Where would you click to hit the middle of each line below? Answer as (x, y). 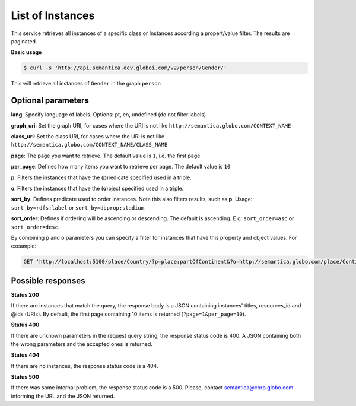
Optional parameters (50, 101)
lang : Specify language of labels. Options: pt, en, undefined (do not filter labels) (109, 115)
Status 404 (25, 355)
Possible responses (48, 280)
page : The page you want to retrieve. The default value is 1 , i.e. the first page (106, 156)
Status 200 (25, 294)
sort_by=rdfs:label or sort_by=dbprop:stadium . (78, 207)
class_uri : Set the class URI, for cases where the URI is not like (88, 136)
